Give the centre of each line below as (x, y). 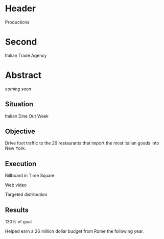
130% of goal (18, 222)
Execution (21, 164)
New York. (15, 148)
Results (17, 210)
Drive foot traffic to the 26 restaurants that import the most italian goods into (82, 143)
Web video (16, 185)
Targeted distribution (26, 194)
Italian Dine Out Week (27, 116)
